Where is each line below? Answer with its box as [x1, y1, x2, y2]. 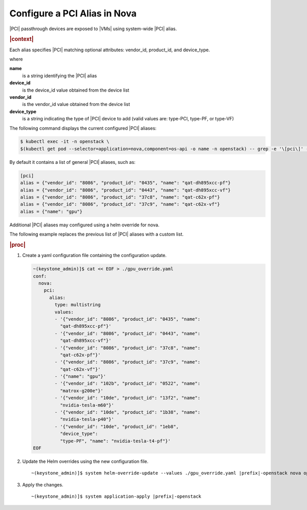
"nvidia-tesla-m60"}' [59, 402, 115, 408]
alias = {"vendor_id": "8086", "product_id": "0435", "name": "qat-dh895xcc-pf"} [20, 180, 231, 186]
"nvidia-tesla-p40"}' [59, 416, 115, 422]
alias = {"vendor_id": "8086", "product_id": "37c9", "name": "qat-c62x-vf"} [20, 201, 220, 207]
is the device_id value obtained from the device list [22, 87, 129, 93]
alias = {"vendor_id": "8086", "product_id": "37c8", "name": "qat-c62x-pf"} [20, 195, 220, 200]
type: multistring [54, 302, 101, 308]
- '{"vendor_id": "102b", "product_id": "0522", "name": [54, 380, 201, 387]
